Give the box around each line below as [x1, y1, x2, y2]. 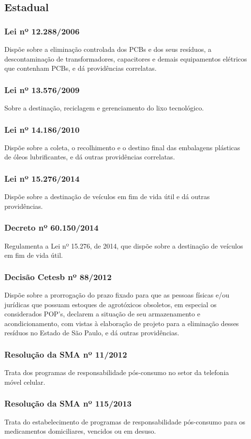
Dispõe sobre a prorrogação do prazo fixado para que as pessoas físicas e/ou [4, 290, 229, 300]
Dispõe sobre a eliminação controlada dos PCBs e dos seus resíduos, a [4, 44, 211, 54]
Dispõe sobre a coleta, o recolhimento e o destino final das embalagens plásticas [4, 142, 240, 152]
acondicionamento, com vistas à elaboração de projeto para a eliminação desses [4, 318, 239, 328]
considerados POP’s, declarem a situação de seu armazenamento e [4, 309, 200, 319]
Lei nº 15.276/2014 [4, 172, 80, 184]
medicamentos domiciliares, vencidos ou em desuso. [4, 426, 156, 436]
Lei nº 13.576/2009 [4, 83, 80, 95]
